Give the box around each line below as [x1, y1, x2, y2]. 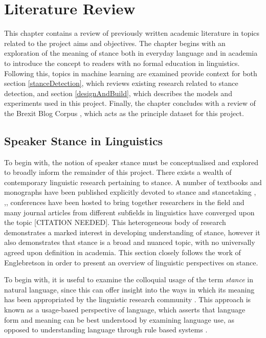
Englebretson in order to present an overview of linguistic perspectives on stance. [4, 257, 258, 267]
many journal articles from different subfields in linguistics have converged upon [4, 207, 255, 217]
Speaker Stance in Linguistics [4, 132, 163, 148]
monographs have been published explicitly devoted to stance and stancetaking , [4, 187, 256, 197]
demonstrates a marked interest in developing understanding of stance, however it [4, 227, 260, 237]
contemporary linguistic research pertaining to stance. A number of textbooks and [4, 176, 262, 187]
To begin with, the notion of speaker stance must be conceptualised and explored [4, 156, 258, 167]
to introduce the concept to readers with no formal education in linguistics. [4, 57, 240, 68]
